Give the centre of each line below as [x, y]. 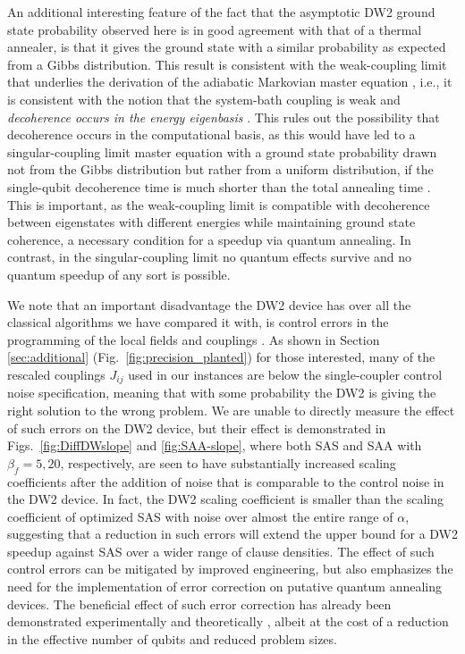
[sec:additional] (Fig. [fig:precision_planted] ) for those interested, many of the [221, 357]
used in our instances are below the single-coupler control [285, 374]
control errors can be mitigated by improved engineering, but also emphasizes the [230, 569]
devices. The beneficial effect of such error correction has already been [199, 604]
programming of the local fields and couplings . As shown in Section [194, 339]
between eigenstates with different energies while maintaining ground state [211, 222]
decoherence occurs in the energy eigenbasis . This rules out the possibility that [224, 117]
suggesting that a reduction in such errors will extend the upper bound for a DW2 [232, 534]
